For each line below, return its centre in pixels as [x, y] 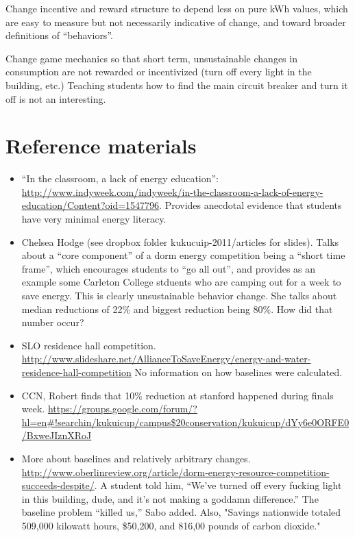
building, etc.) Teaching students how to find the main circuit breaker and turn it [177, 85]
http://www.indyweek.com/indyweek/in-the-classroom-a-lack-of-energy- [172, 191]
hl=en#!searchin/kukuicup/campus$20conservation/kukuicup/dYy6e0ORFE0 [185, 422]
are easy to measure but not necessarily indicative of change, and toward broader [176, 22]
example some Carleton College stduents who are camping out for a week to [181, 282]
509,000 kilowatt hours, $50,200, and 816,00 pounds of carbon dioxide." [171, 525]
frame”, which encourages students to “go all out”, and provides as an [169, 268]
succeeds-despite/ [58, 485]
